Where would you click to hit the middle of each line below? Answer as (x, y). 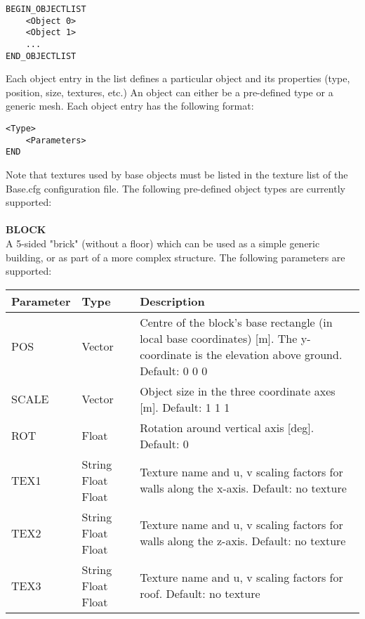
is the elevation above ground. (268, 354)
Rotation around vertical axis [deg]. (227, 427)
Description (172, 301)
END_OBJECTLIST (41, 56)
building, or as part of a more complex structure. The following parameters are (175, 257)
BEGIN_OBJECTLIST (46, 9)
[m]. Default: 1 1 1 (185, 407)
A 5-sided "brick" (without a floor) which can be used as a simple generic (163, 243)
